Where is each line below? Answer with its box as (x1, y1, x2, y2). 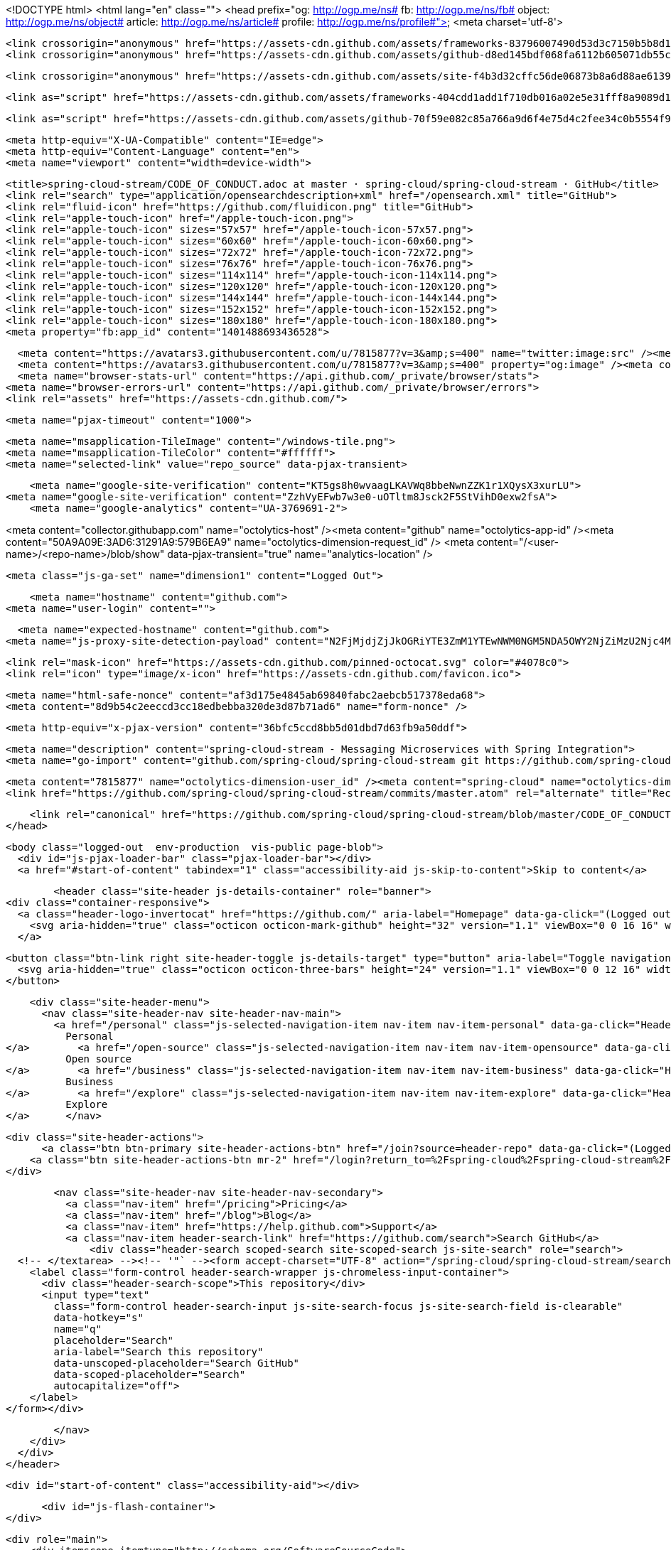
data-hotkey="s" (53, 1312, 144, 1323)
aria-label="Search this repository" (53, 1346, 264, 1357)
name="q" (53, 1323, 102, 1335)
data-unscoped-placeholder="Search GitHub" (53, 1357, 300, 1369)
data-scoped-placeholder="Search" (53, 1369, 246, 1380)
